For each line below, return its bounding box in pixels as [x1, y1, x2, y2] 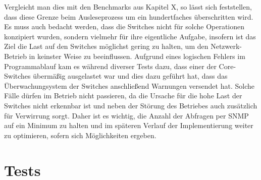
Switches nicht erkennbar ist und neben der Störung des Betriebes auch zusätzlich [4, 100, 257, 110]
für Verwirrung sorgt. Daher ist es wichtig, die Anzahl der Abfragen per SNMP [4, 110, 249, 121]
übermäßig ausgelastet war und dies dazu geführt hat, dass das [33, 71, 228, 81]
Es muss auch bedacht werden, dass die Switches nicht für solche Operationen [4, 21, 245, 32]
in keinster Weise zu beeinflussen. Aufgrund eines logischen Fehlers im [29, 50, 245, 61]
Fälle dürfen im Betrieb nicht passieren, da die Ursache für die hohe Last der [4, 90, 242, 101]
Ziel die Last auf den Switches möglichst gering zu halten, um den [4, 41, 208, 51]
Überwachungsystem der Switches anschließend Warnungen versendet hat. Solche [4, 80, 254, 91]
